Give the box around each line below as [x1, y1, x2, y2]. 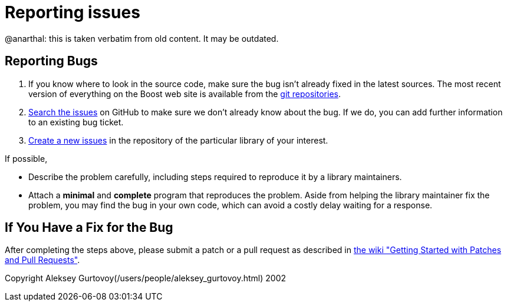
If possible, [5, 153, 48, 164]
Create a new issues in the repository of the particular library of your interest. [28, 135, 328, 145]
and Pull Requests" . [5, 255, 80, 265]
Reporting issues [5, 2, 140, 22]
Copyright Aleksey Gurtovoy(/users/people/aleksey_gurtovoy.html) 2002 [5, 273, 287, 284]
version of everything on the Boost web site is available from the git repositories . [28, 88, 341, 99]
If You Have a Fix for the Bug [5, 220, 173, 235]
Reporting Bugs [5, 54, 98, 69]
